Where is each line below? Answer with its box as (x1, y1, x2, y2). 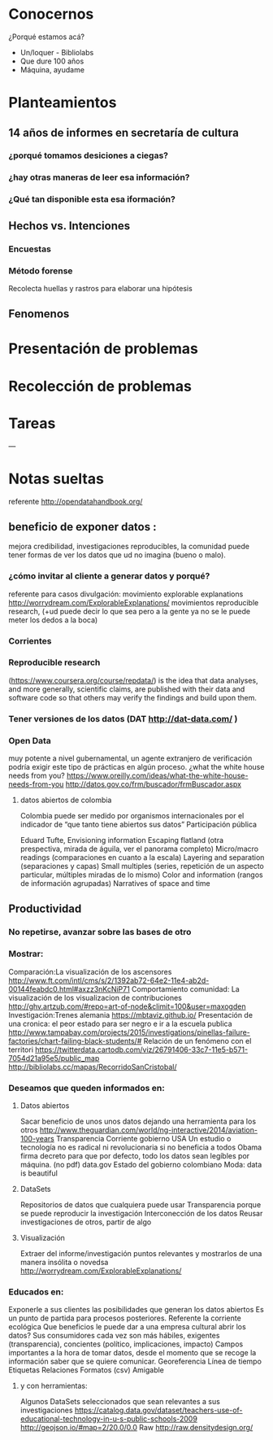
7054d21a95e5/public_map (8, 1053, 100, 1063)
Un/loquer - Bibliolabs (19, 47, 94, 57)
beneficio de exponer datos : (8, 520, 157, 534)
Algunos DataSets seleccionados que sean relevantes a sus (19, 1397, 221, 1407)
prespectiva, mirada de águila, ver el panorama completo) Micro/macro (19, 844, 258, 854)
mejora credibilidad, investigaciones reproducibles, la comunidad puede (8, 542, 250, 552)
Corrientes (8, 635, 52, 647)
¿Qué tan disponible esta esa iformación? (8, 194, 176, 205)
